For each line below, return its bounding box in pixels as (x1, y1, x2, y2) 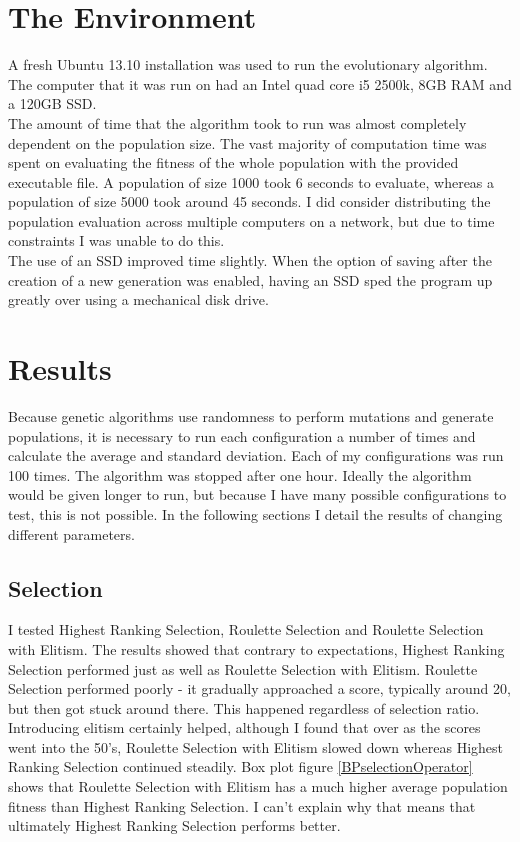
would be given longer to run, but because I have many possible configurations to (8, 484, 507, 505)
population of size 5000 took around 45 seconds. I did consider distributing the (8, 191, 491, 212)
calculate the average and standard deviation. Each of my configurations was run (8, 445, 504, 466)
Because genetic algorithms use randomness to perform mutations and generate (8, 405, 494, 426)
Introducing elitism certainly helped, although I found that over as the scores (8, 717, 481, 738)
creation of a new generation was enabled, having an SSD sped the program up (8, 269, 493, 290)
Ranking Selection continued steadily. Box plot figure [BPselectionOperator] (8, 756, 473, 777)
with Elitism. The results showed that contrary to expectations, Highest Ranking (8, 638, 505, 659)
